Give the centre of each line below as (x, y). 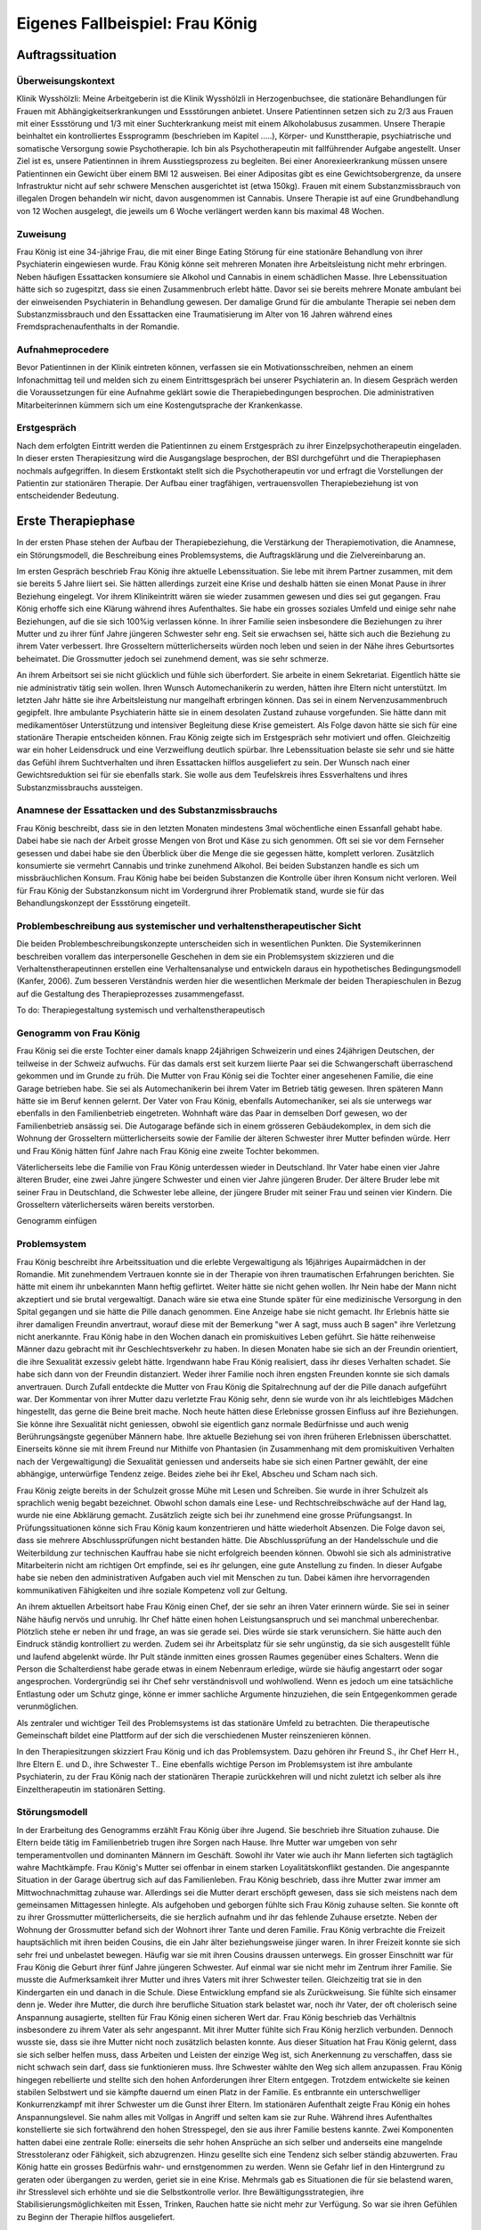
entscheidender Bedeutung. (68, 496)
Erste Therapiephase (76, 521)
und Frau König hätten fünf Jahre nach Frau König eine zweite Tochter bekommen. (168, 1151)
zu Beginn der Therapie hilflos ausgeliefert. (96, 2217)
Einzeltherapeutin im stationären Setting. (91, 1789)
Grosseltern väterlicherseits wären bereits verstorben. (116, 1205)
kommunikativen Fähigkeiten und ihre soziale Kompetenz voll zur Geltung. (152, 1590)
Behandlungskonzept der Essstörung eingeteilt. (103, 903)
